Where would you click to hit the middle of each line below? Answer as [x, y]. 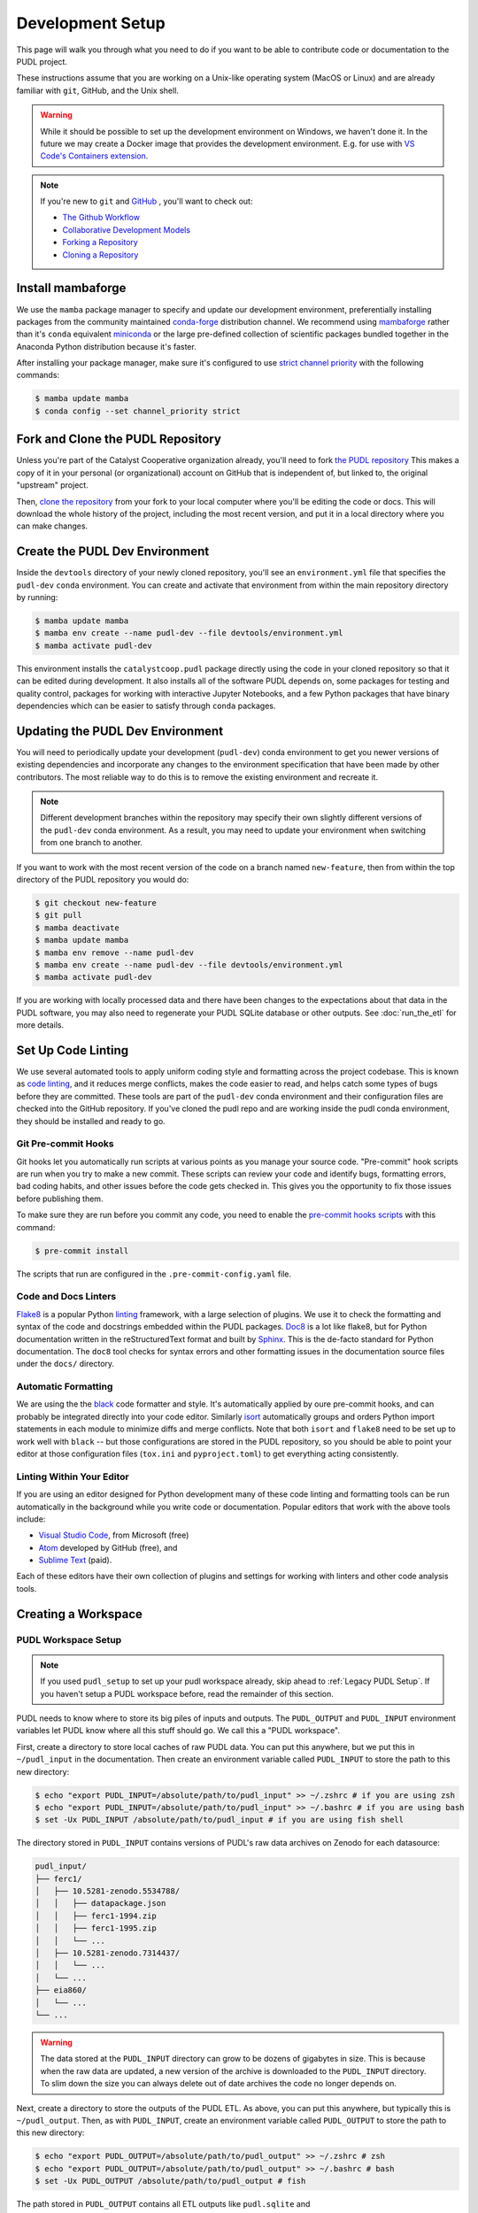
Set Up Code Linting [73, 1050]
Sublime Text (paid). [75, 1560]
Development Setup [91, 23]
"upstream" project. [52, 485]
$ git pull [58, 915]
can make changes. [52, 526]
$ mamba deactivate [77, 928]
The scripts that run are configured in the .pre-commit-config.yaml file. [154, 1274]
